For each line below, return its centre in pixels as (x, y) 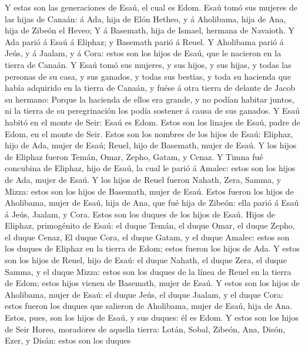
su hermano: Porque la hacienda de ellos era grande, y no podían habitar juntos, (150, 99)
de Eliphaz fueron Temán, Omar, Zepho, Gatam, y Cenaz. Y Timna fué (134, 156)
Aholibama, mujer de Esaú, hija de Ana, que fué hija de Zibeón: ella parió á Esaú (152, 203)
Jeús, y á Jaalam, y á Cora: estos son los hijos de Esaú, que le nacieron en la (143, 53)
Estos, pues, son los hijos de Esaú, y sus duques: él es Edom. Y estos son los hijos (152, 317)
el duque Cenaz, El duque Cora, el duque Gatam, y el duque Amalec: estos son (147, 237)
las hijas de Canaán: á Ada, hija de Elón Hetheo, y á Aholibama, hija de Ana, (145, 18)
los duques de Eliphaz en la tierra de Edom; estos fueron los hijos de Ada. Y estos (152, 248)
